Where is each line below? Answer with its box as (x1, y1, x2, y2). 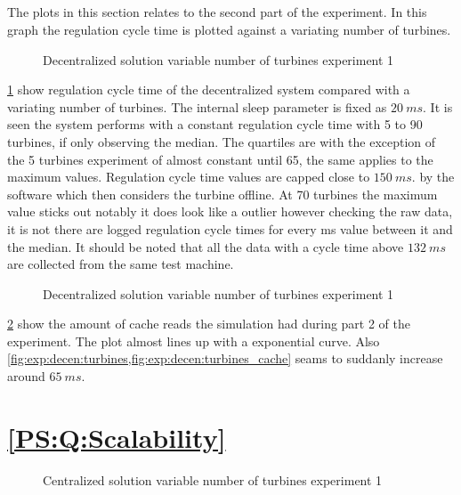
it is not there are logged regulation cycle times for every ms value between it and (7, 219, 453, 238)
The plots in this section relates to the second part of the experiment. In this (7, 3, 427, 21)
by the (419, 167, 455, 186)
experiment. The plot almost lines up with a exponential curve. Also (7, 331, 380, 350)
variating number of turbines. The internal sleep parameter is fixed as (7, 97, 387, 116)
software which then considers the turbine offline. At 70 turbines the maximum (7, 184, 438, 203)
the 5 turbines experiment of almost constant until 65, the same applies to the (7, 150, 433, 168)
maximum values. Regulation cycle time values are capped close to (7, 167, 370, 186)
